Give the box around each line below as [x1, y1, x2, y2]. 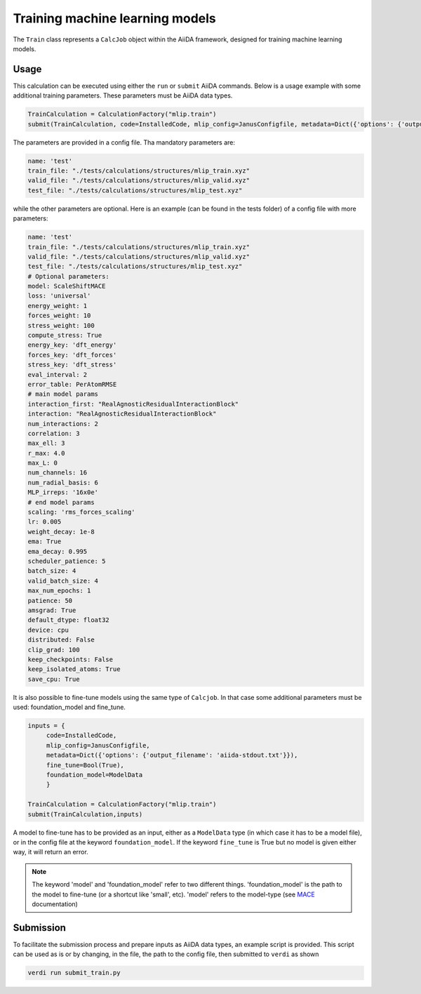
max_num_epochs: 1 [27, 587, 91, 595]
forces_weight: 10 [27, 312, 91, 319]
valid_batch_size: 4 [27, 576, 98, 585]
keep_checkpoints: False [27, 655, 114, 663]
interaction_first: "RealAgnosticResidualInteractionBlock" [27, 400, 239, 408]
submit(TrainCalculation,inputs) [27, 810, 143, 818]
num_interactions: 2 [27, 420, 98, 428]
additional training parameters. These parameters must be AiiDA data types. [13, 91, 233, 100]
